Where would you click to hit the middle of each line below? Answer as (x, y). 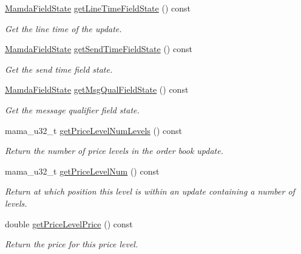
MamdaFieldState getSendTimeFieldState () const (99, 49)
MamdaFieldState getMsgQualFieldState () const (97, 89)
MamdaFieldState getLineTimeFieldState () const (98, 8)
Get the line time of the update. (63, 28)
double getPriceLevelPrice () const (69, 223)
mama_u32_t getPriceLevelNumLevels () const (94, 130)
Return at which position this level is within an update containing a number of (150, 191)
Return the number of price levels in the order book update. (114, 151)
